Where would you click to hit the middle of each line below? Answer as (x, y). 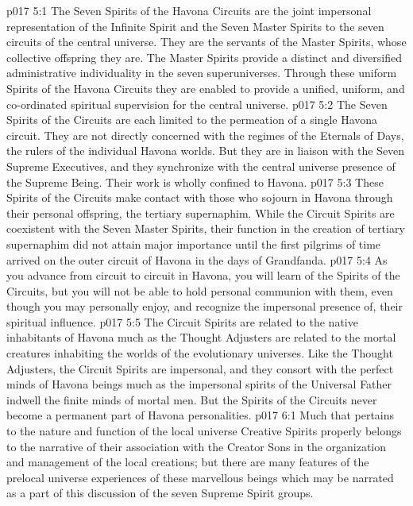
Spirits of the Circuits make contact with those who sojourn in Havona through (200, 197)
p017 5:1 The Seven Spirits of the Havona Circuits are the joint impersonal (189, 10)
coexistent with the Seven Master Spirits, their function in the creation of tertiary (206, 228)
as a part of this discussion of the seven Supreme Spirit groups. (160, 493)
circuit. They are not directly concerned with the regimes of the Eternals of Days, (205, 135)
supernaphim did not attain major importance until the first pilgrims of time (194, 243)
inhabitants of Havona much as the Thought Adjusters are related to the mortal (201, 337)
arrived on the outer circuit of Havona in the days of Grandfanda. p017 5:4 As (197, 259)
